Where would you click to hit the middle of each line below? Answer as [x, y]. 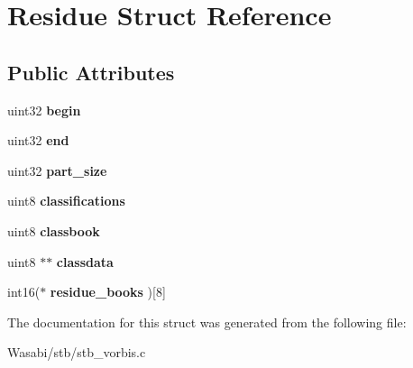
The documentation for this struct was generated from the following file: [207, 322]
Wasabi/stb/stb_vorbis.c [77, 352]
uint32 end [38, 140]
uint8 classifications [66, 201]
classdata [85, 261]
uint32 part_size [57, 170]
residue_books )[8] [108, 292]
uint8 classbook [54, 230]
